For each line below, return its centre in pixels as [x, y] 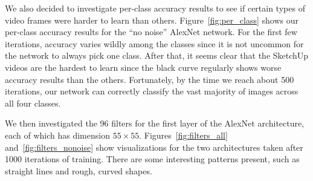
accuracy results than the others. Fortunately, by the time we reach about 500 [150, 79]
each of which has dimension [57, 135]
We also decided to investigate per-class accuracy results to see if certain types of [155, 8]
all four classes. [33, 103]
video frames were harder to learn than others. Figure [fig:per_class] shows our [152, 20]
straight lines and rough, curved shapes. [79, 170]
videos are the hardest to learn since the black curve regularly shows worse [143, 67]
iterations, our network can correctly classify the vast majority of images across [152, 91]
